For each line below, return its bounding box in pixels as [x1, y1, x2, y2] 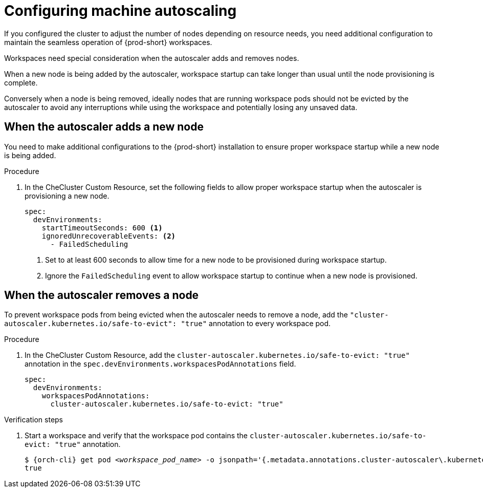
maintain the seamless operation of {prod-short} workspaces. [4, 37, 212, 47]
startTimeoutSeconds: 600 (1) [41, 223, 163, 232]
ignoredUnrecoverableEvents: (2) [41, 231, 176, 240]
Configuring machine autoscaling [4, 2, 237, 19]
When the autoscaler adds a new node [4, 120, 204, 134]
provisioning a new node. [25, 191, 109, 200]
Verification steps [4, 415, 63, 424]
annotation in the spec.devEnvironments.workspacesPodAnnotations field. [25, 359, 296, 369]
